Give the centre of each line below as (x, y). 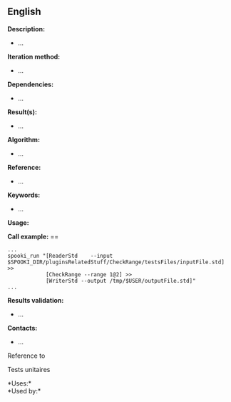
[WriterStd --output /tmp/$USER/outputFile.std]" (120, 281)
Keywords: (24, 195)
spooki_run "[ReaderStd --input (60, 256)
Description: (26, 29)
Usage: (19, 222)
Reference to (26, 356)
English (24, 12)
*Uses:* (20, 383)
